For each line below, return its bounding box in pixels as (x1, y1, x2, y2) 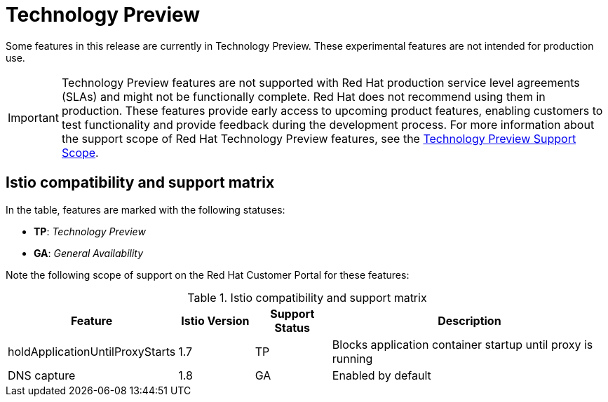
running (332, 351, 373, 366)
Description (438, 313, 501, 328)
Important (8, 110, 59, 125)
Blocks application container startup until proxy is (332, 337, 593, 352)
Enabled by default (332, 368, 431, 382)
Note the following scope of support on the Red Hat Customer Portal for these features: (6, 268, 410, 281)
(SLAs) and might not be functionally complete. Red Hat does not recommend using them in (61, 89, 546, 104)
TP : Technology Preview (34, 225, 146, 237)
